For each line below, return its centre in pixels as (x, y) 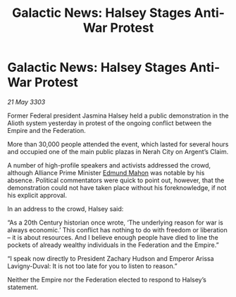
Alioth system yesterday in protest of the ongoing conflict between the (110, 123)
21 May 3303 (26, 102)
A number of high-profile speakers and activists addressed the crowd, (109, 165)
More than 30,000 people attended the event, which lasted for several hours (118, 144)
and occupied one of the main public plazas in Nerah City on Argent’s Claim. (118, 151)
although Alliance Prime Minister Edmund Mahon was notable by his (106, 172)
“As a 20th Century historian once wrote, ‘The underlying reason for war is (116, 222)
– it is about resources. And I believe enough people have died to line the (113, 237)
